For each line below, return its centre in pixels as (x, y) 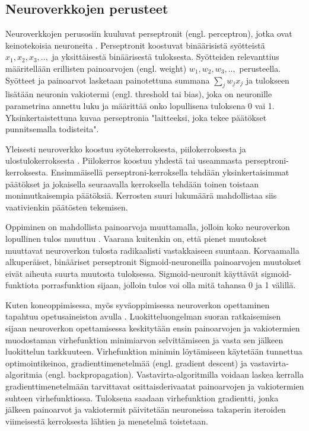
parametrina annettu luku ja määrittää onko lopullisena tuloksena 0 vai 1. (140, 105)
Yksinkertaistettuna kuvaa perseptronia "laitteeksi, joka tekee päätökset (136, 117)
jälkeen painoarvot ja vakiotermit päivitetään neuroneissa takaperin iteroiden (146, 409)
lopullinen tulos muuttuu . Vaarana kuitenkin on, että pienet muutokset (136, 238)
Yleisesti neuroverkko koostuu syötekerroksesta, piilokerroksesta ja (126, 149)
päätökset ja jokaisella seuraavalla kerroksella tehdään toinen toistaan (132, 183)
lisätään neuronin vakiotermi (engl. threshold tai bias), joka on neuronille (139, 94)
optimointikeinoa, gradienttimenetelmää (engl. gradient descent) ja (127, 363)
